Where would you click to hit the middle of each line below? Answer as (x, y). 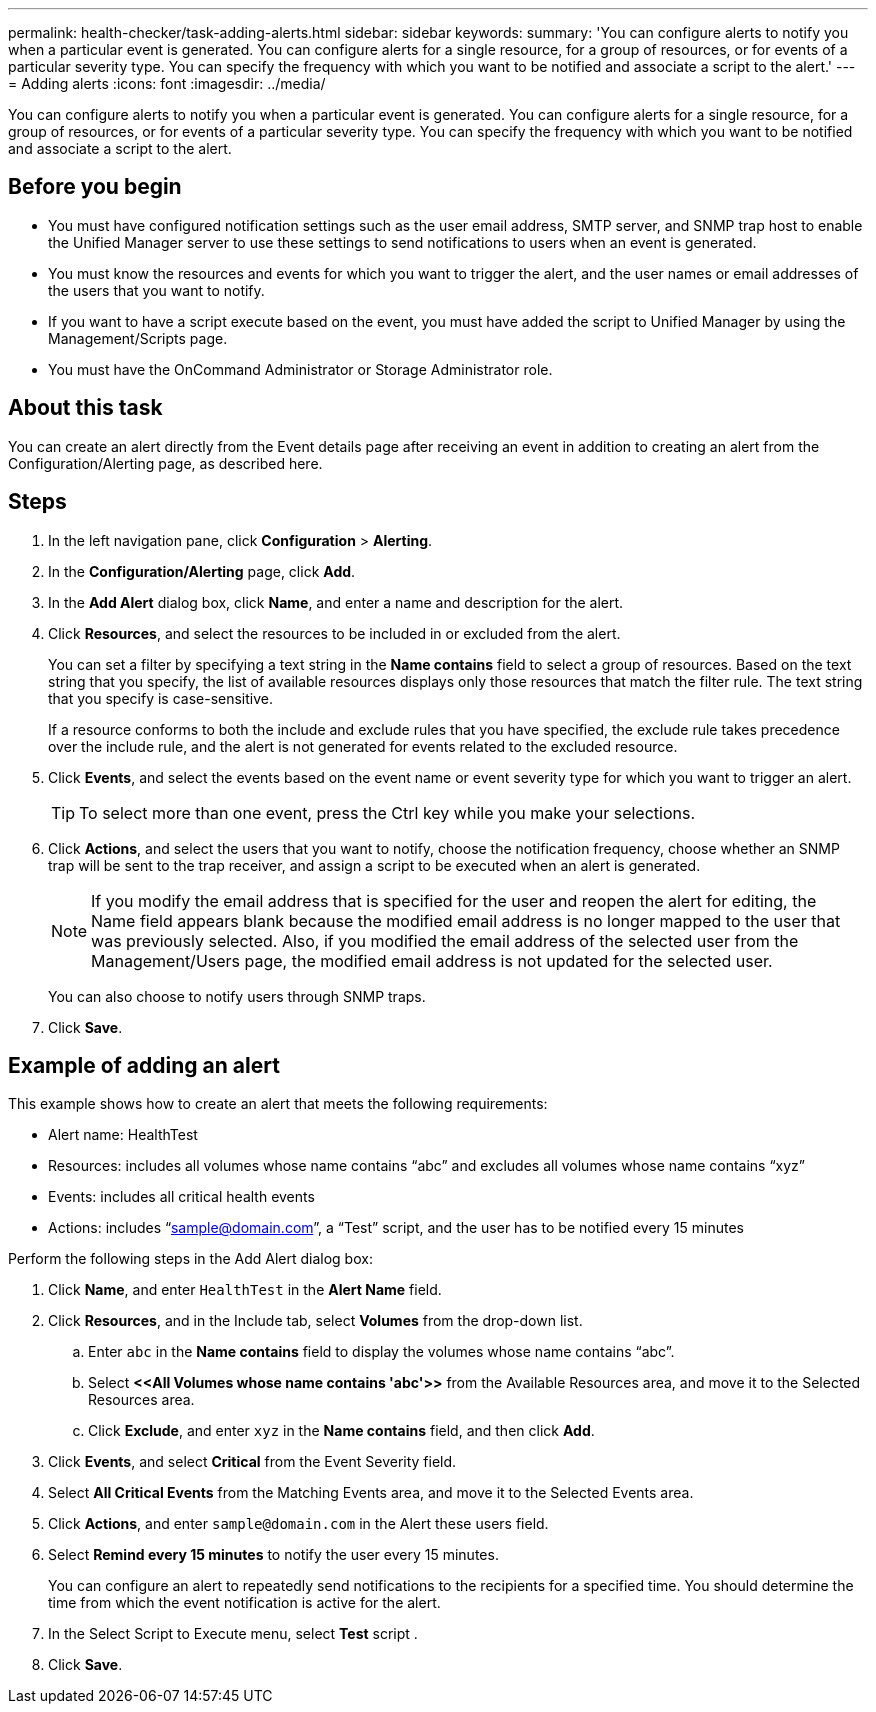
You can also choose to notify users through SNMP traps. (237, 996)
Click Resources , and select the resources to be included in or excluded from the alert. (334, 633)
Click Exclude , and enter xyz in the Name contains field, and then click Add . (341, 1431)
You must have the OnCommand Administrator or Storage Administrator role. (300, 369)
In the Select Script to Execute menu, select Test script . (233, 1634)
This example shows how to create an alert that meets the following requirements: (278, 1104)
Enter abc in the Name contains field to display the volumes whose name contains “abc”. (381, 1352)
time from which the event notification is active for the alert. (244, 1603)
